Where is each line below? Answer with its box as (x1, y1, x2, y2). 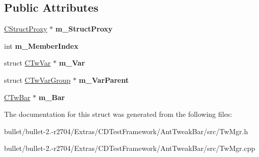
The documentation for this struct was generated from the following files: (4, 109, 233, 119)
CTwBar (4, 91, 31, 102)
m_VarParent (78, 74, 129, 85)
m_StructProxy (55, 23, 113, 34)
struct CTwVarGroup (4, 74, 71, 85)
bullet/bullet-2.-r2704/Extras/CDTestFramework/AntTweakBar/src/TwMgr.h (4, 125, 248, 136)
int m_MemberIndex (4, 40, 78, 51)
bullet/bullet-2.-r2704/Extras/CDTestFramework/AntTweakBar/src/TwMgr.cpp (4, 143, 255, 153)
